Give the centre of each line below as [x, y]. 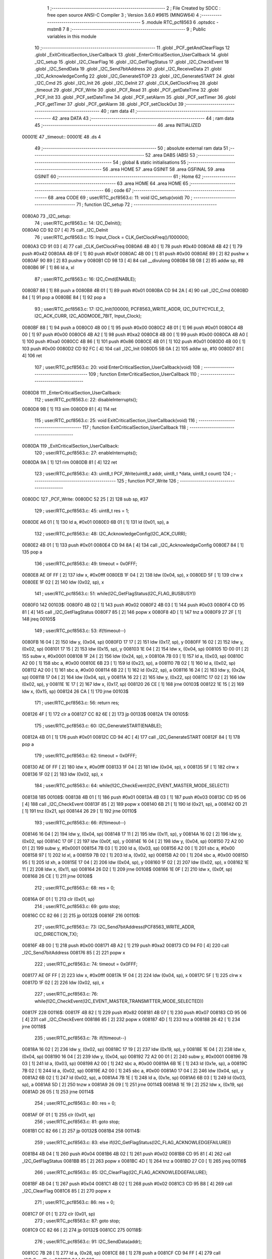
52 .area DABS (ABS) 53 [170, 155]
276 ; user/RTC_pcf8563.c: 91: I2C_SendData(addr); [88, 1241]
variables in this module [72, 36]
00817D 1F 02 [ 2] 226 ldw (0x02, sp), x [63, 983]
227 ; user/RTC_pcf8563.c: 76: [66, 994]
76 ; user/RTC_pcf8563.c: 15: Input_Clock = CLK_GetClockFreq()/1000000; [112, 237]
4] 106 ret [32, 356]
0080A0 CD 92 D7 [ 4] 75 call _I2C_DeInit [65, 230]
